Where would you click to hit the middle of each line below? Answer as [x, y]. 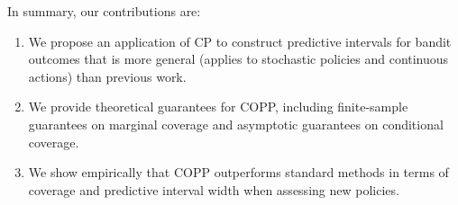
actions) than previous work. [107, 76]
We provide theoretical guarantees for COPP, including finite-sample [218, 107]
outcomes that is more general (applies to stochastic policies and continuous [238, 59]
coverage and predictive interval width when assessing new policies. [214, 189]
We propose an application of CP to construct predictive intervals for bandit [240, 41]
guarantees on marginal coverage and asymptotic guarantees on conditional [236, 124]
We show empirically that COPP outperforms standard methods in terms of [238, 172]
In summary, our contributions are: [104, 11]
